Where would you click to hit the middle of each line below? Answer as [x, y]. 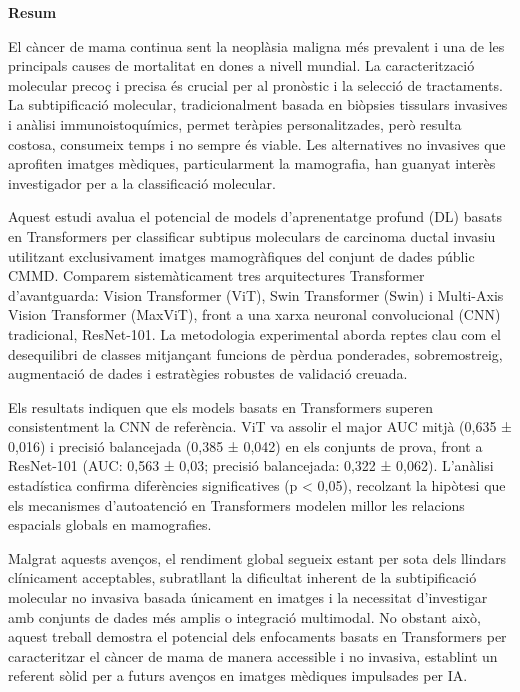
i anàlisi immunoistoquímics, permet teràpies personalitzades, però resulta [235, 123]
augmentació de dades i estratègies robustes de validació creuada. [208, 373]
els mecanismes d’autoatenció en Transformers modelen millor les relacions [236, 504]
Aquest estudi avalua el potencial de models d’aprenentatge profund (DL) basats [255, 216]
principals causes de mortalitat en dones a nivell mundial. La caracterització [241, 65]
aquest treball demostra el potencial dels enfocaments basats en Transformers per [257, 636]
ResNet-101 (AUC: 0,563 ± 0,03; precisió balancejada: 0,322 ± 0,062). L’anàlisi [251, 465]
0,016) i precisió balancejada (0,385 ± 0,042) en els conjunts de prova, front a [245, 445]
